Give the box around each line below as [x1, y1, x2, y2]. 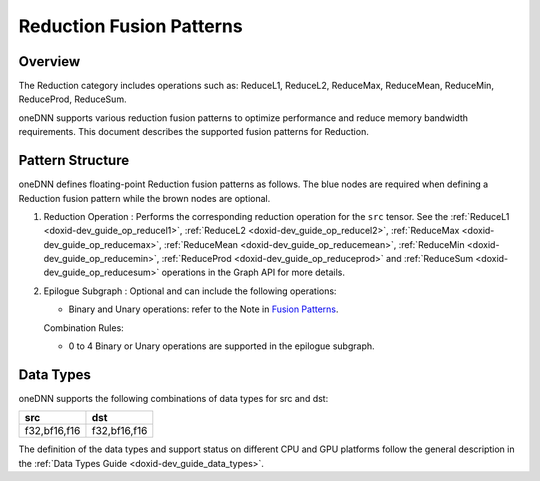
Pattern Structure [18, 152, 130, 169]
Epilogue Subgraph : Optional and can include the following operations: [43, 285, 337, 297]
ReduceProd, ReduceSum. [18, 93, 127, 105]
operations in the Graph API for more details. [161, 266, 345, 279]
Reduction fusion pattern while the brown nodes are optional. [18, 192, 271, 204]
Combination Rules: [43, 321, 124, 334]
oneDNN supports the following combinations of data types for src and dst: [18, 392, 329, 404]
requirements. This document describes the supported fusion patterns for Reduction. [18, 126, 369, 138]
